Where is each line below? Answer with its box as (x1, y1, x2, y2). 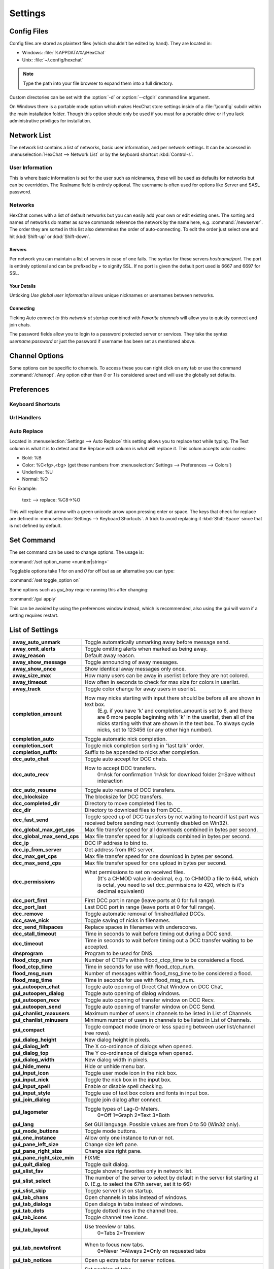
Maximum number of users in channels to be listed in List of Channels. (84, 1010, 253, 1017)
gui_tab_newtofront (12, 1244, 61, 1251)
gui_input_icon (12, 1069, 49, 1076)
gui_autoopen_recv (12, 996, 60, 1004)
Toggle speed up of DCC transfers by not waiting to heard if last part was (84, 813, 260, 820)
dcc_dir (12, 806, 31, 813)
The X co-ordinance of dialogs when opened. (84, 1043, 193, 1050)
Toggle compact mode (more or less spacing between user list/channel (84, 1023, 255, 1030)
